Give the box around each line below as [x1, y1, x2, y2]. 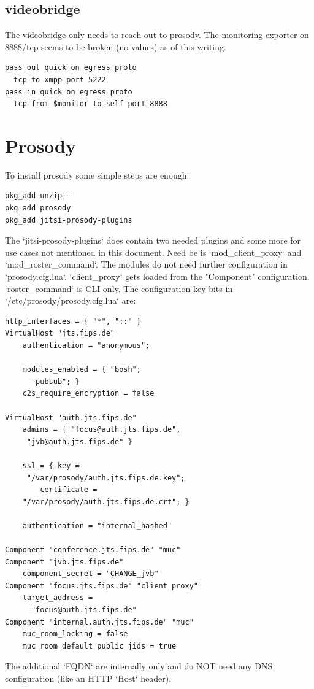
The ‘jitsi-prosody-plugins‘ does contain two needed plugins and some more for [5, 234, 301, 247]
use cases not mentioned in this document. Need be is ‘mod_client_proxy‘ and [5, 245, 302, 258]
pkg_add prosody [5, 204, 71, 213]
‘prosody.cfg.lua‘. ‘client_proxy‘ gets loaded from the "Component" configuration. [5, 270, 310, 283]
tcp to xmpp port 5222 [13, 75, 106, 84]
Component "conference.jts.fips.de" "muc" [5, 545, 181, 555]
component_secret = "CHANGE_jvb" [22, 569, 159, 579]
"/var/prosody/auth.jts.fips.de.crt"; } [22, 497, 190, 506]
